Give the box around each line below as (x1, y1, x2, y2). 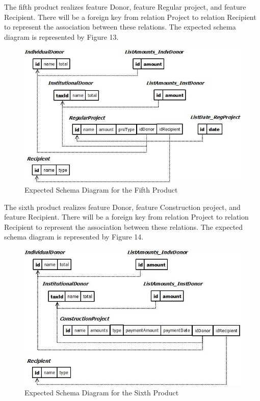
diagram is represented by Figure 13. (4, 31, 119, 42)
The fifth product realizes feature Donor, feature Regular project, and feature (4, 2, 246, 12)
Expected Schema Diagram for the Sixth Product (24, 387, 179, 398)
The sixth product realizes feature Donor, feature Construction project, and (4, 201, 241, 212)
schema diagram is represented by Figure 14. (4, 231, 144, 242)
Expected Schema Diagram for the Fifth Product (24, 184, 178, 195)
